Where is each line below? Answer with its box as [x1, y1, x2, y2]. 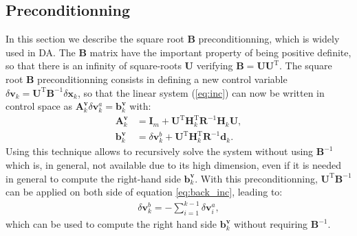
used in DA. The [6, 45, 76, 59]
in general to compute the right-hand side [6, 171, 181, 185]
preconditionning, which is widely [198, 32, 340, 46]
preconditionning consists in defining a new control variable [37, 71, 288, 86]
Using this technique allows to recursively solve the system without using [6, 144, 314, 158]
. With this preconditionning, [195, 171, 318, 185]
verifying [196, 58, 233, 73]
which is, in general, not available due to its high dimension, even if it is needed [6, 158, 342, 172]
